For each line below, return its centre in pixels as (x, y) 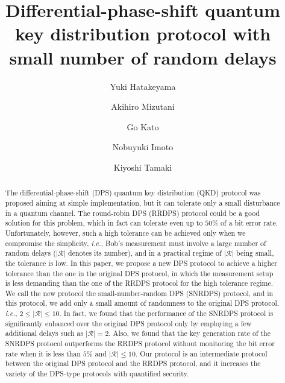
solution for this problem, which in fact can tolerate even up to (104, 223)
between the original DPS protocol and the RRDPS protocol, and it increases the (133, 363)
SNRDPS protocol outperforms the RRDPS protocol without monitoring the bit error (140, 343)
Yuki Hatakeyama (143, 86)
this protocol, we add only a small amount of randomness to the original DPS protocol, (142, 303)
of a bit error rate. (249, 223)
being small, (255, 253)
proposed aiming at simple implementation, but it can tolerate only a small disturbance (142, 202)
